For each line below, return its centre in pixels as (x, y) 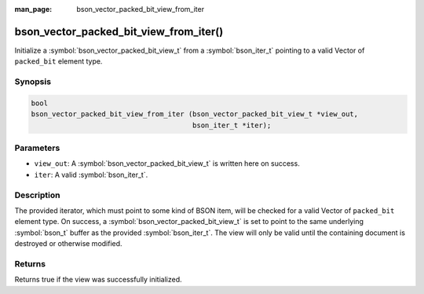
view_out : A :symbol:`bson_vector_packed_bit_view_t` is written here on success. (167, 164)
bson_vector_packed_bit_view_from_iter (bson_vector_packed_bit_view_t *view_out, (195, 114)
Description (37, 195)
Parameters (37, 148)
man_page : (33, 9)
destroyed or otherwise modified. (68, 244)
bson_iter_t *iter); (232, 125)
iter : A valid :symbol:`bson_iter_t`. (91, 175)
